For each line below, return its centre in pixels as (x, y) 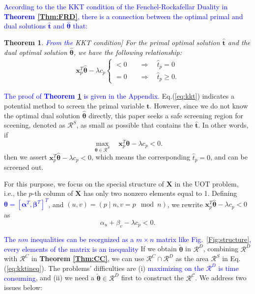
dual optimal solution (36, 52)
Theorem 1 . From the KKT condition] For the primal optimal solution (112, 42)
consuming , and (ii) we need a (49, 278)
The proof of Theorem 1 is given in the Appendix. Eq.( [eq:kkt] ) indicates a (119, 96)
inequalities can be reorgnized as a (82, 239)
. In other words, (223, 125)
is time (228, 268)
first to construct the (152, 278)
